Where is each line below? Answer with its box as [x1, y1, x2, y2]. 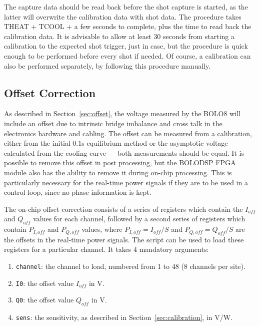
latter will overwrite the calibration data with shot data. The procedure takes [4, 11, 241, 22]
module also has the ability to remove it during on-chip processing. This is [4, 167, 232, 177]
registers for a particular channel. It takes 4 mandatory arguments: [4, 244, 209, 254]
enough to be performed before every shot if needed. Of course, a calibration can [4, 50, 251, 61]
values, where [81, 224, 122, 234]
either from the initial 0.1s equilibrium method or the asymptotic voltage [4, 138, 228, 148]
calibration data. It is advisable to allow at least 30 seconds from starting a [4, 31, 235, 41]
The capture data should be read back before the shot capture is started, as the [4, 2, 248, 12]
